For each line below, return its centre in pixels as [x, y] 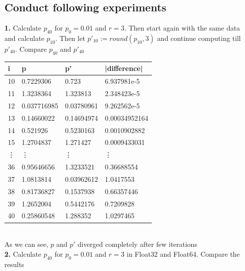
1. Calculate [23, 28]
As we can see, [26, 244]
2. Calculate [23, 254]
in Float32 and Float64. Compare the [183, 254]
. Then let [70, 38]
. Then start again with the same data [182, 28]
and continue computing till [199, 38]
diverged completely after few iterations [137, 244]
